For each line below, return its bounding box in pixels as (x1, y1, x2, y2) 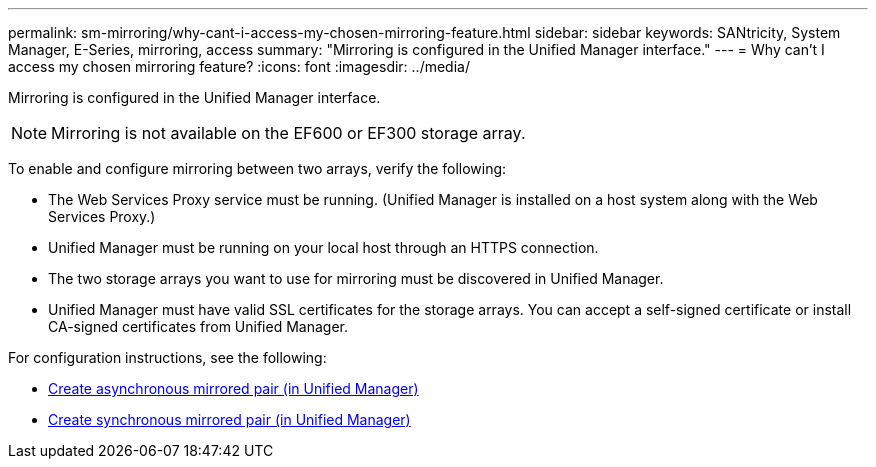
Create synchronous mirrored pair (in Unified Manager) (48, 411, 411, 428)
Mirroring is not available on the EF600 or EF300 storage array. (51, 123, 526, 143)
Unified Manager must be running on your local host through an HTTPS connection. (48, 239, 599, 256)
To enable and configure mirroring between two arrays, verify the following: (8, 160, 507, 177)
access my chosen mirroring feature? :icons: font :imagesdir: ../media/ (8, 58, 470, 75)
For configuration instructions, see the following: (8, 349, 327, 366)
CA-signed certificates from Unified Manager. (48, 318, 348, 335)
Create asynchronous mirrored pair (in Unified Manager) (48, 380, 419, 397)
